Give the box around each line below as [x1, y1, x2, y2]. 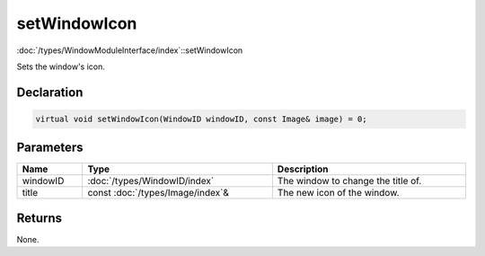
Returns [16, 210, 63, 225]
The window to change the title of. [277, 175, 422, 188]
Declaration [16, 84, 84, 100]
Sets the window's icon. [16, 61, 105, 72]
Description [277, 163, 329, 175]
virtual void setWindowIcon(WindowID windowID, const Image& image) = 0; [35, 113, 367, 124]
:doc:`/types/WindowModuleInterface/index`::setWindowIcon [16, 45, 243, 56]
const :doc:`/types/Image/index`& [87, 187, 229, 199]
